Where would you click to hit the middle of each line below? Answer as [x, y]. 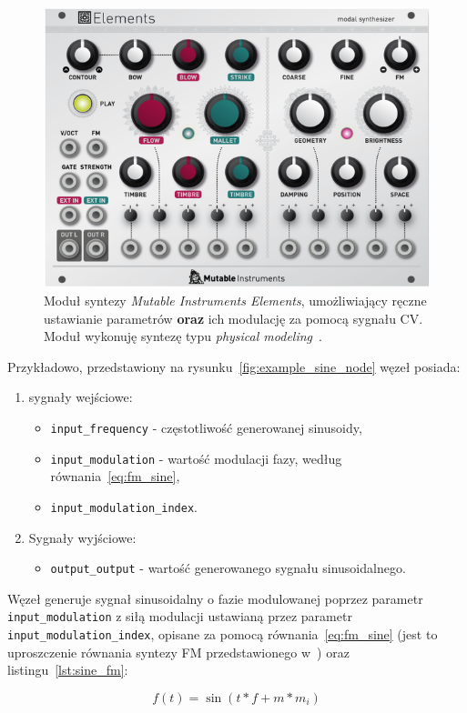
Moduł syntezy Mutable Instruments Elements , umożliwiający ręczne [235, 301]
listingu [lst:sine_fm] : [68, 670]
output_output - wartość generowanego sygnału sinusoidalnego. [228, 568]
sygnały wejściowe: [81, 397]
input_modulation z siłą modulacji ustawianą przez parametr [180, 616]
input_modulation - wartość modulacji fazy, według [196, 458]
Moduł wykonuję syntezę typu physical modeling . [183, 336]
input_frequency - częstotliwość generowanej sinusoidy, [206, 427]
